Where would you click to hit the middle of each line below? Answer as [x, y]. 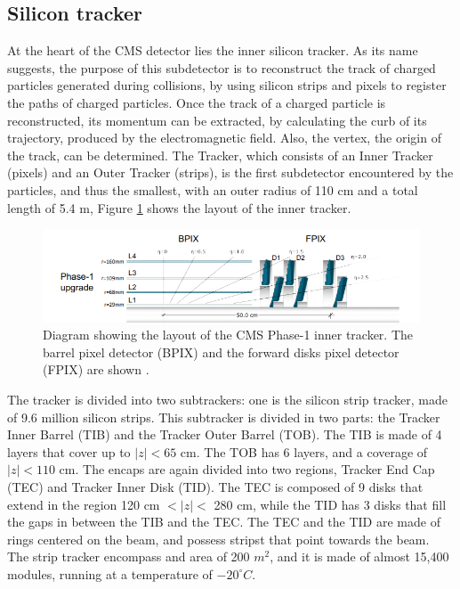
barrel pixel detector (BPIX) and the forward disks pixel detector [221, 352]
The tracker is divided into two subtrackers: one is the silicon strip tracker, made [227, 400]
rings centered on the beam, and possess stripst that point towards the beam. [218, 539]
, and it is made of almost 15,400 [359, 556]
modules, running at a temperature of [110, 573]
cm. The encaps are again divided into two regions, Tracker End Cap [247, 469]
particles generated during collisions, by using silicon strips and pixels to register [227, 85]
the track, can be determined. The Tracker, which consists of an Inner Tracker [220, 155]
